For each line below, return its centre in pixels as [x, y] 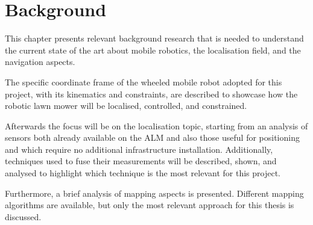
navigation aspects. [40, 62]
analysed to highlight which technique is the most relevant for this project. [143, 173]
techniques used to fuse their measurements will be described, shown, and [141, 161]
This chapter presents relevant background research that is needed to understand [154, 38]
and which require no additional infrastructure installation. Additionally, [139, 149]
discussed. [23, 216]
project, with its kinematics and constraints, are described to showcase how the [151, 94]
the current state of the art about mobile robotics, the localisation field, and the [153, 50]
